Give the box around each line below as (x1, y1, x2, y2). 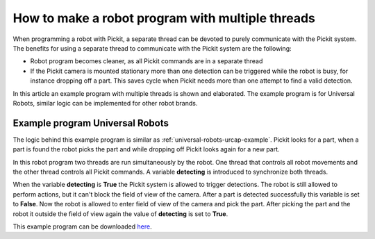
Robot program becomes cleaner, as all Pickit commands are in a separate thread (30, 57, 263, 65)
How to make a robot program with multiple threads (12, 10, 315, 26)
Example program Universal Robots (12, 117, 169, 129)
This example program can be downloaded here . (12, 222, 152, 231)
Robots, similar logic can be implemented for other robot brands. (12, 99, 198, 107)
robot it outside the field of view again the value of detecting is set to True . (12, 209, 228, 218)
